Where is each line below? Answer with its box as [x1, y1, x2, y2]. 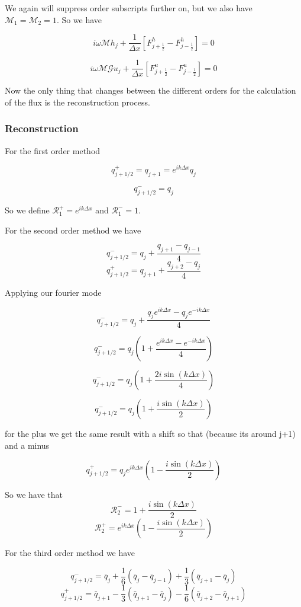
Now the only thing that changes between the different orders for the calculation [5, 84, 296, 97]
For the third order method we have [5, 547, 135, 559]
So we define [5, 204, 50, 216]
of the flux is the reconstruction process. [5, 95, 150, 108]
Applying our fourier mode [5, 286, 102, 298]
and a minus [5, 439, 50, 451]
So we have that [5, 488, 63, 500]
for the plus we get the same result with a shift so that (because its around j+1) [5, 427, 296, 440]
